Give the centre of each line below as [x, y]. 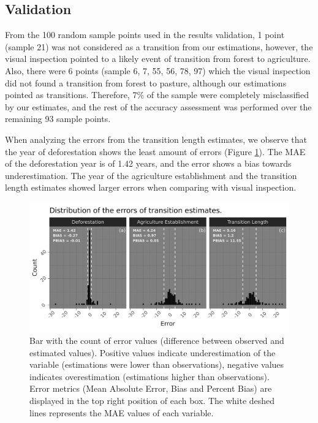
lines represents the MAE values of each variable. [122, 412]
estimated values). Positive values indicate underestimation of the [153, 352]
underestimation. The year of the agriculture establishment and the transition [151, 175]
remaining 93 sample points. [58, 119]
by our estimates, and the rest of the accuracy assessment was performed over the [158, 106]
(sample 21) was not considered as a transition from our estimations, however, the [159, 46]
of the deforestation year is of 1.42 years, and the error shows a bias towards [148, 163]
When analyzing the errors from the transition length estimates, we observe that [156, 139]
